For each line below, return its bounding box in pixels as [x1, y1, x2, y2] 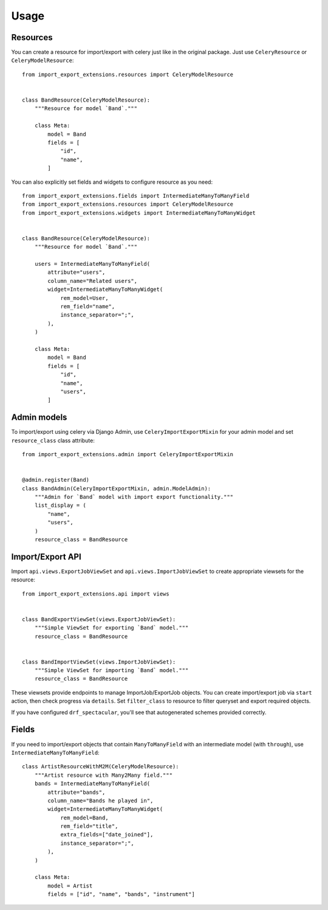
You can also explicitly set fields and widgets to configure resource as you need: [11, 178, 213, 186]
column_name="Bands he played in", [47, 797, 154, 804]
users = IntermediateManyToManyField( [34, 260, 151, 268]
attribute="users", [47, 269, 106, 276]
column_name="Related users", [47, 277, 138, 284]
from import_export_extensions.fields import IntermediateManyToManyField [22, 192, 250, 199]
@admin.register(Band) [22, 476, 90, 484]
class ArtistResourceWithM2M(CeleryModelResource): [22, 763, 179, 770]
